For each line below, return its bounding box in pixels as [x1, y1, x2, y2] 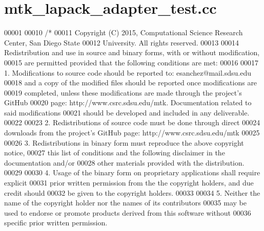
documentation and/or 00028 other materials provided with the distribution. [4, 157, 245, 168]
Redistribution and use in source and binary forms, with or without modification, [4, 47, 260, 58]
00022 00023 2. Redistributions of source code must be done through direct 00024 [4, 117, 260, 128]
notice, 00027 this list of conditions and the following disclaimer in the [4, 147, 225, 158]
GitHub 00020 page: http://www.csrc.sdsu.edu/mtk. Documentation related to [4, 97, 252, 108]
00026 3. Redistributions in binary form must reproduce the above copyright [4, 137, 244, 148]
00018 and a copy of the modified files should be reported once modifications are [4, 77, 257, 88]
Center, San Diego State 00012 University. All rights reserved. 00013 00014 [4, 37, 239, 48]
